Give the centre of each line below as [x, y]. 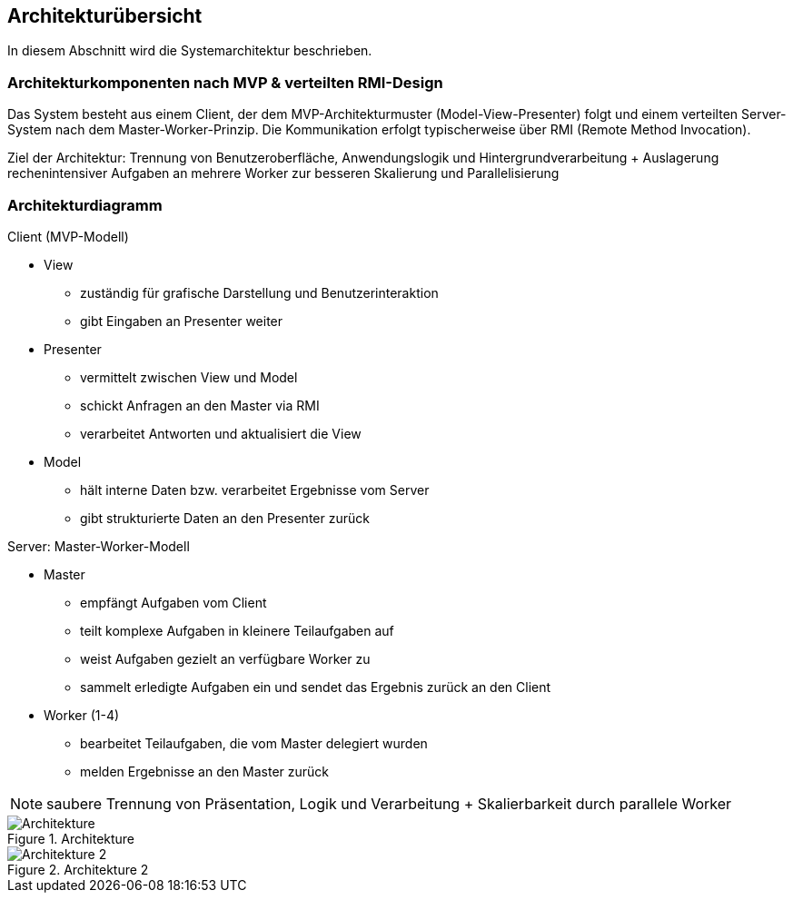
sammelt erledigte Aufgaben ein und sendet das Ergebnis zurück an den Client [316, 687]
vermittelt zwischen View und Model [189, 377]
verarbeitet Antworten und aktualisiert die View [221, 433]
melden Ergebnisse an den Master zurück [205, 771]
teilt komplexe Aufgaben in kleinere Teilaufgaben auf [237, 630]
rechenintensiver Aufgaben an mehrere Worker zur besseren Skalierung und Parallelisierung [283, 173]
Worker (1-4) [82, 715]
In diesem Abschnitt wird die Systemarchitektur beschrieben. [190, 51]
